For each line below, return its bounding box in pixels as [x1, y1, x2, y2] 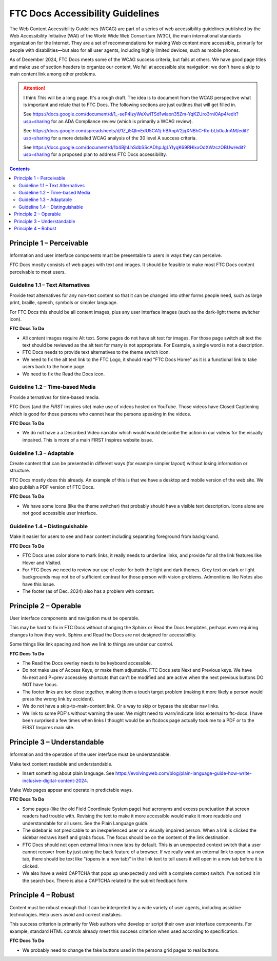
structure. [9, 467, 30, 474]
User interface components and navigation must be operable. [9, 615, 140, 622]
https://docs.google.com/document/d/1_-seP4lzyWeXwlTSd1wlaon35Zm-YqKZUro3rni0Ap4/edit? [32, 111, 239, 117]
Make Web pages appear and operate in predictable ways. [9, 787, 133, 793]
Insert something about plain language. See [22, 770, 115, 776]
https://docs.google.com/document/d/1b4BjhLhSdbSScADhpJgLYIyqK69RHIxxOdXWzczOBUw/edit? [32, 144, 246, 151]
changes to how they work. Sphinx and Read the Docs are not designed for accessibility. [9, 631, 197, 638]
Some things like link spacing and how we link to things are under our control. [9, 641, 174, 647]
